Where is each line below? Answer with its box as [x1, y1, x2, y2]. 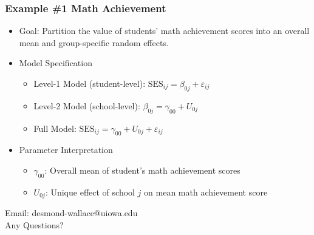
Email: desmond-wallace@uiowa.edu [5, 206, 138, 219]
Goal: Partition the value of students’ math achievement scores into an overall [19, 24, 310, 37]
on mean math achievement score [144, 185, 268, 198]
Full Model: [33, 121, 77, 134]
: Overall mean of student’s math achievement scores [44, 163, 241, 176]
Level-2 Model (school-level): [33, 99, 140, 112]
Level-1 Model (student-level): [33, 77, 146, 89]
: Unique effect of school [45, 185, 135, 198]
